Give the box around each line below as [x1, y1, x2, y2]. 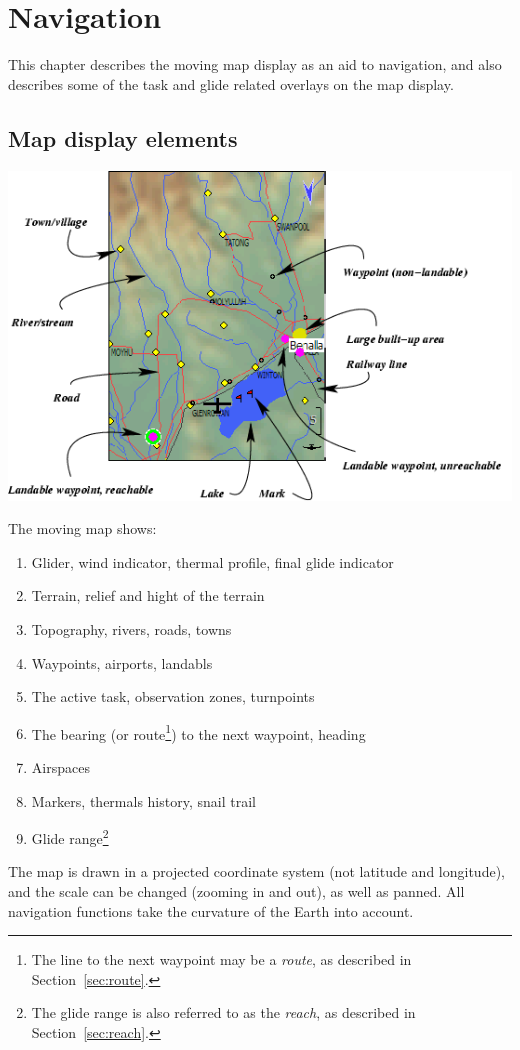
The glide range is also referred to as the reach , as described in [31, 1002, 416, 1023]
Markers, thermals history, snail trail [31, 790, 256, 811]
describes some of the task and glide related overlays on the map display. [8, 73, 454, 94]
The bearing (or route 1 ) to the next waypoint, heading [31, 720, 366, 744]
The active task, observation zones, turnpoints [31, 686, 315, 707]
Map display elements [8, 122, 238, 153]
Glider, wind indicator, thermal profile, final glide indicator [31, 551, 394, 572]
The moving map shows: [8, 518, 157, 539]
